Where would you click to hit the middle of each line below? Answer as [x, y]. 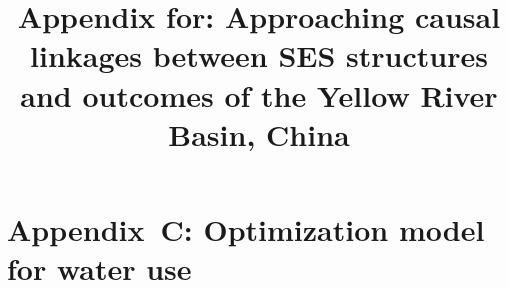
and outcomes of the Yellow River [259, 94]
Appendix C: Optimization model [246, 228]
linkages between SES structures [259, 55]
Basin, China [259, 133]
